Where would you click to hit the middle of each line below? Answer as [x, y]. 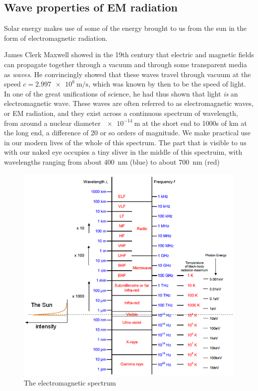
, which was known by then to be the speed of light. [167, 84]
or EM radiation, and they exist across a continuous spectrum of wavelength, [121, 113]
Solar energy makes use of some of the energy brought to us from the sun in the [125, 28]
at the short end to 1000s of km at [194, 123]
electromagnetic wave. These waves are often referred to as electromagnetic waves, [129, 103]
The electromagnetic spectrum [70, 383]
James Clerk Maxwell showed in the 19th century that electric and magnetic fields [129, 54]
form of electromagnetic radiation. [56, 38]
